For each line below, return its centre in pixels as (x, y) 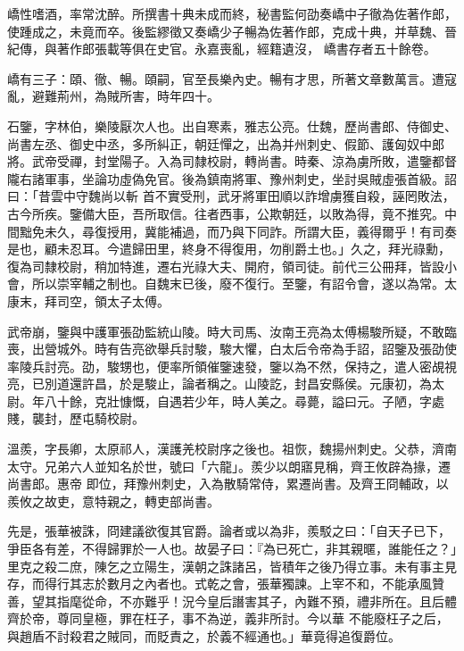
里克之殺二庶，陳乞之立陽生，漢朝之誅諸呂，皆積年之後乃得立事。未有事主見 (232, 566)
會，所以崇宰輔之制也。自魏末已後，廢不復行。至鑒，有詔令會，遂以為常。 (226, 284)
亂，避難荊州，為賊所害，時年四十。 (113, 96)
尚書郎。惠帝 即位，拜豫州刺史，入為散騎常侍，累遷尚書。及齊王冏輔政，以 (228, 484)
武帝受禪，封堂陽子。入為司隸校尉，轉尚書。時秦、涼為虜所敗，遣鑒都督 (244, 161)
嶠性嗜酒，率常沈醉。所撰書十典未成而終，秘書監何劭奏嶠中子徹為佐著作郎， (232, 13)
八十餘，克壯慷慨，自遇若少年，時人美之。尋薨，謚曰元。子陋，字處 (244, 401)
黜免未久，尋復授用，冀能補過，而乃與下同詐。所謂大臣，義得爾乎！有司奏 (238, 231)
